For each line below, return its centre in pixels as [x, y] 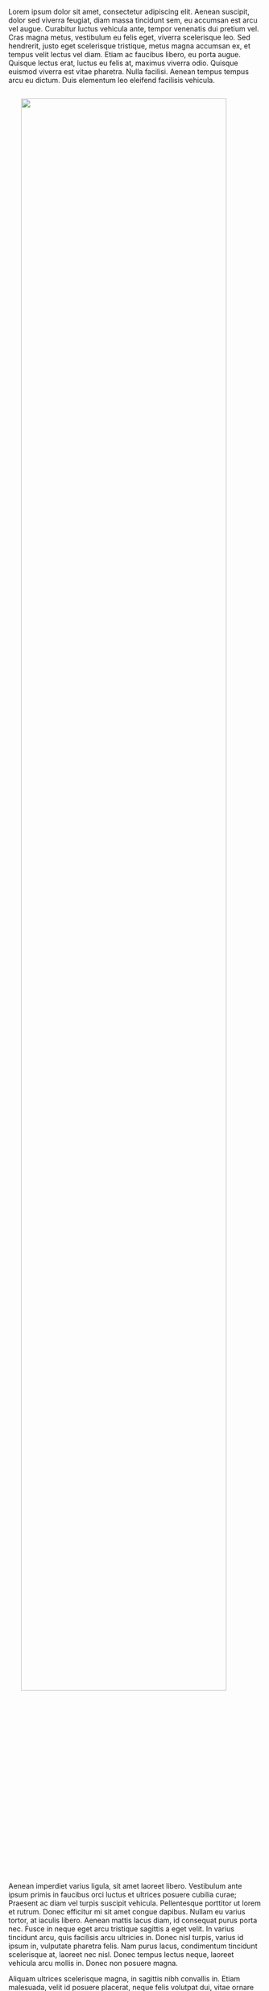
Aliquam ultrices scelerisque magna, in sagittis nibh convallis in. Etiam [124, 1979]
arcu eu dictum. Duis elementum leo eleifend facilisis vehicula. [112, 80]
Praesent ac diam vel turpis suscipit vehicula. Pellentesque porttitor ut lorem [135, 1903]
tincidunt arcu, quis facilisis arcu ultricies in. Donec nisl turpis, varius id [126, 1937]
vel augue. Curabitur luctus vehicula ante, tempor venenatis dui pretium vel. [134, 29]
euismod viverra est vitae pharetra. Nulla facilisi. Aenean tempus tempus [129, 71]
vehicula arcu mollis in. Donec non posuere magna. [93, 1963]
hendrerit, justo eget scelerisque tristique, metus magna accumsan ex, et [130, 46]
